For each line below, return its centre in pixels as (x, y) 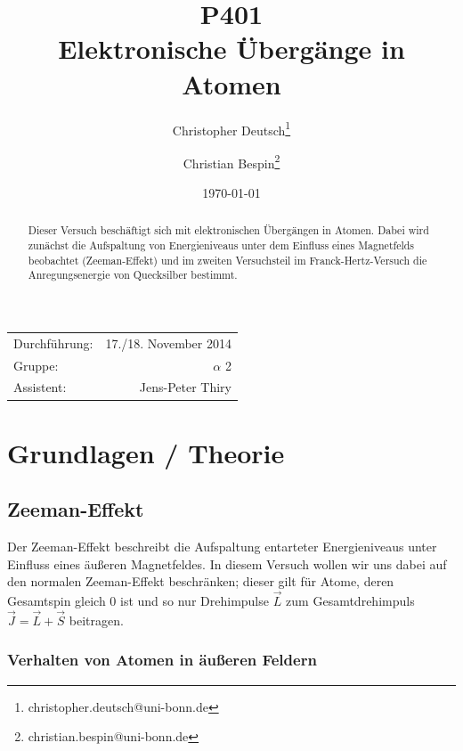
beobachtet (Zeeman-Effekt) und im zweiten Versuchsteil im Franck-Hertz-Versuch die (227, 260)
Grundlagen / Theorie (146, 452)
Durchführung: (53, 343)
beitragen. (96, 620)
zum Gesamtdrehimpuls (350, 601)
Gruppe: (36, 365)
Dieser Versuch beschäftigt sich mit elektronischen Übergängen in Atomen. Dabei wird (228, 230)
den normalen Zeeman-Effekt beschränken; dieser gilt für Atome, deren (201, 581)
